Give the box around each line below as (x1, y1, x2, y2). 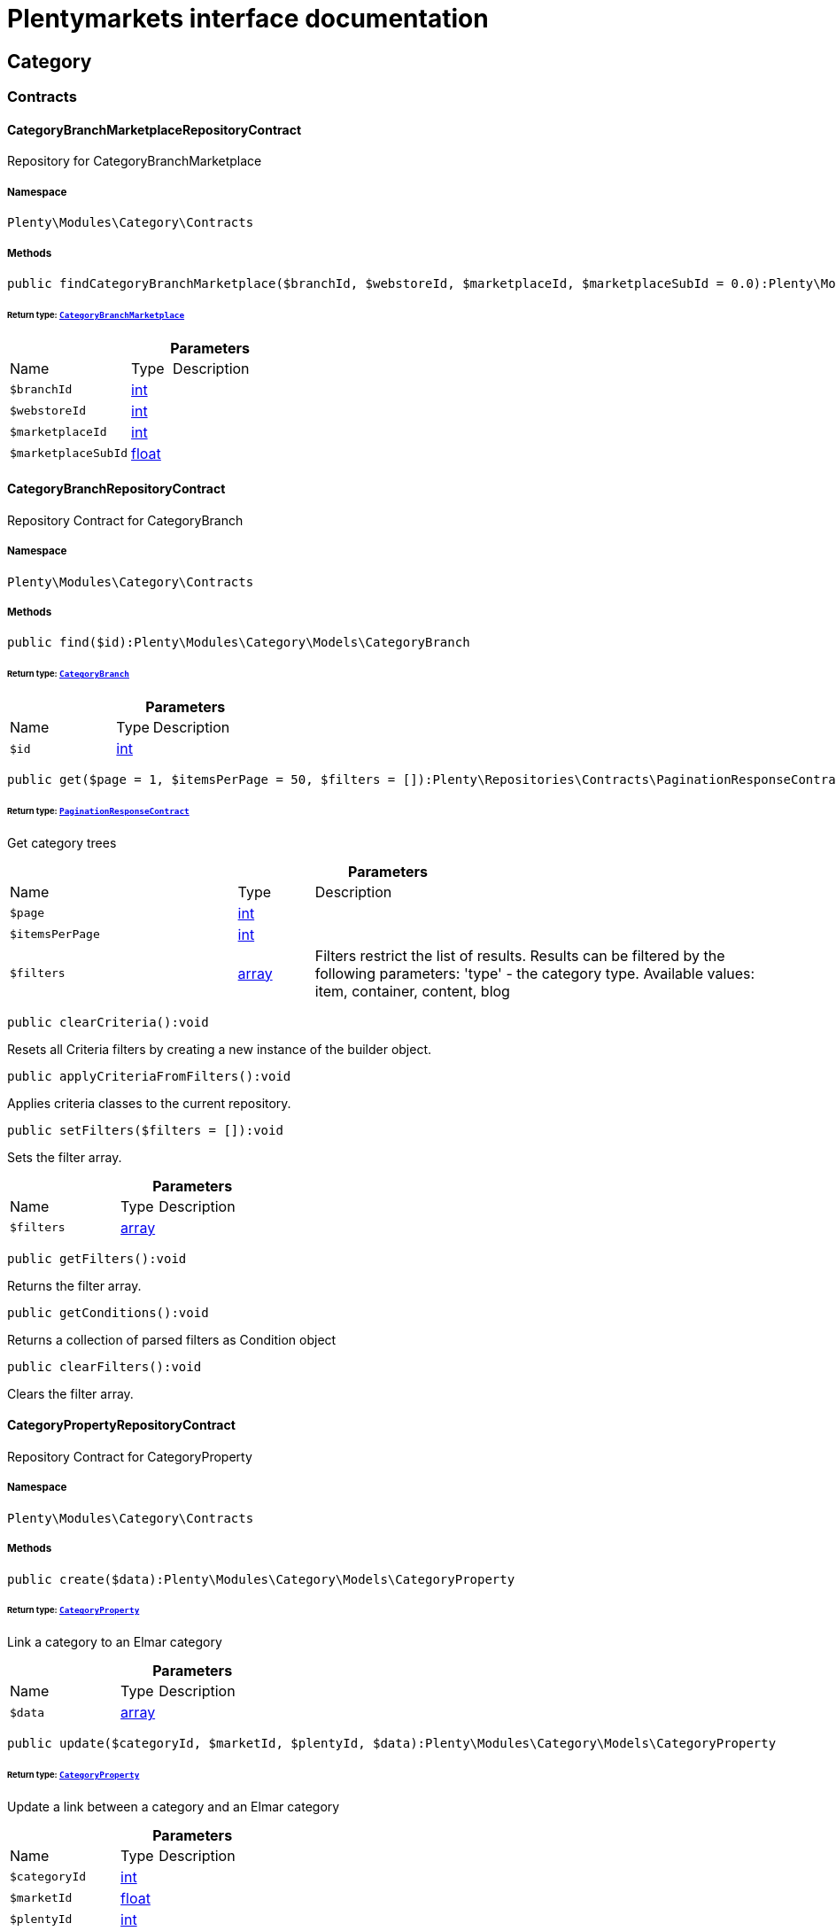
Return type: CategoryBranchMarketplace (7, 309, 185, 320)
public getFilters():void (7, 1251, 187, 1266)
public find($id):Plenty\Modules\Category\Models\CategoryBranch (7, 635, 470, 650)
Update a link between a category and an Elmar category (7, 1798, 340, 1814)
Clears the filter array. (7, 1385, 134, 1401)
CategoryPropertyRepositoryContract (7, 1417, 236, 1433)
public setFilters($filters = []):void (7, 1122, 283, 1137)
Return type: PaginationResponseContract (7, 805, 190, 816)
